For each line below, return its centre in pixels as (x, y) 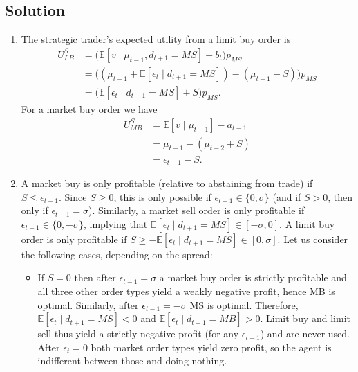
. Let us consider (313, 239)
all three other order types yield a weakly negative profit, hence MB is (186, 291)
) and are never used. (305, 334)
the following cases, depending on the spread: (117, 254)
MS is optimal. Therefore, (244, 304)
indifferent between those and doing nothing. (132, 361)
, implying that (116, 223)
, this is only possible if (162, 196)
